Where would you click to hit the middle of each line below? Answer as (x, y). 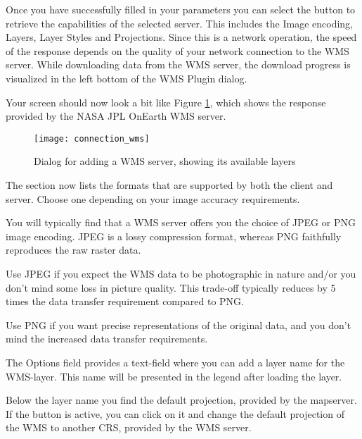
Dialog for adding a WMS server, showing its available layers (165, 161)
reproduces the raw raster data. (73, 250)
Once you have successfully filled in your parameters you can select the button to (181, 9)
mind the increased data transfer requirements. (107, 339)
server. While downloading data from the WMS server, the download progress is (178, 64)
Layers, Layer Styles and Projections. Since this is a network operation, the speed (181, 37)
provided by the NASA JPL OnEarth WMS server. (116, 116)
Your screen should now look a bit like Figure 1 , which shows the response (166, 102)
